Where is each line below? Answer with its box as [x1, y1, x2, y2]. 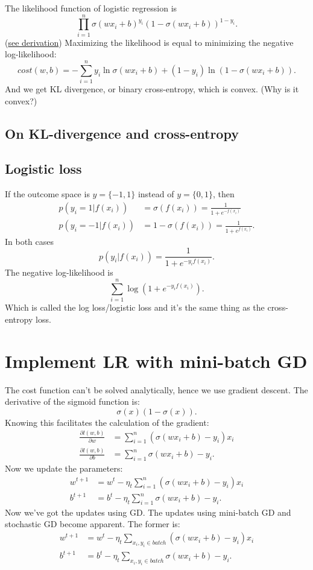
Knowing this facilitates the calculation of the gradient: [5, 416, 209, 428]
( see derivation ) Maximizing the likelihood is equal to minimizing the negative [5, 36, 294, 48]
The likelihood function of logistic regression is [5, 2, 177, 14]
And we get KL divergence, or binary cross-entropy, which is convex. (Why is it [5, 83, 299, 95]
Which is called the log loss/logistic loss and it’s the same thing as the [5, 301, 265, 314]
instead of [138, 188, 174, 200]
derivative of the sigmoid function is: [5, 395, 140, 408]
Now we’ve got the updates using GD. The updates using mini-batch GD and [5, 505, 291, 518]
